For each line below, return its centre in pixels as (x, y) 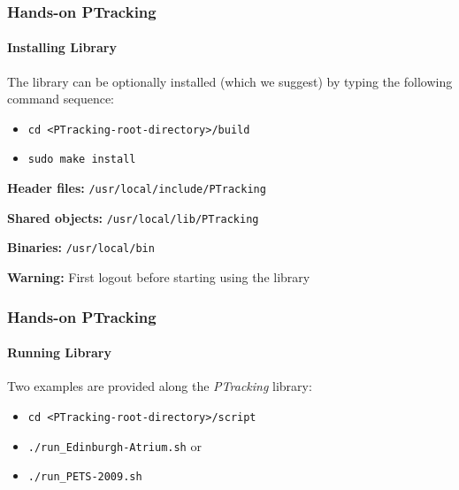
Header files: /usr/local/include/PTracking (137, 188)
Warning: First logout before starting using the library (159, 277)
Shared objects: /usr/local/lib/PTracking (133, 217)
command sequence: (61, 99)
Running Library (59, 352)
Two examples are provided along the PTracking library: (160, 386)
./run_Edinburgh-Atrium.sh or (115, 445)
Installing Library (62, 47)
